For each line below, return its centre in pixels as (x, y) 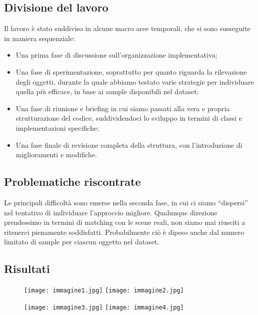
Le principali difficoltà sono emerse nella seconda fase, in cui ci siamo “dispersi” (126, 202)
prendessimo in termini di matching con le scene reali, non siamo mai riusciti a (125, 222)
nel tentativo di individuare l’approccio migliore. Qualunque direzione (111, 212)
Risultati (27, 269)
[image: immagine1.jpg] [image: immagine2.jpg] (104, 291)
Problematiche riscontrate (72, 182)
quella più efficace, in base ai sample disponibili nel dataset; (107, 91)
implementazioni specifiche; (57, 127)
